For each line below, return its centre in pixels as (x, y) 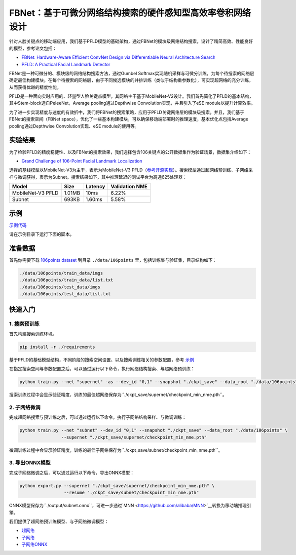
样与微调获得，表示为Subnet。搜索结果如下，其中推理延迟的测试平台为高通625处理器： (98, 177)
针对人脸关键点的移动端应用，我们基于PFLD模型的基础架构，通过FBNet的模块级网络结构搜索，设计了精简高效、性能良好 (131, 41)
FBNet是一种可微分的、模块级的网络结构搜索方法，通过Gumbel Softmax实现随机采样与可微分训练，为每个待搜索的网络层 (132, 73)
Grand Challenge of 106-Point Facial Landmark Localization (82, 161)
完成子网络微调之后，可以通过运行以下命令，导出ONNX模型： (72, 473)
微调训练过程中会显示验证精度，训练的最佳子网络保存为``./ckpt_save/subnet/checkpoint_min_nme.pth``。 (116, 450)
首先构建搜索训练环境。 (33, 334)
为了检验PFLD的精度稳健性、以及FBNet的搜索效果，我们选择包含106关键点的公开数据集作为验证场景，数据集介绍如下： (130, 152)
